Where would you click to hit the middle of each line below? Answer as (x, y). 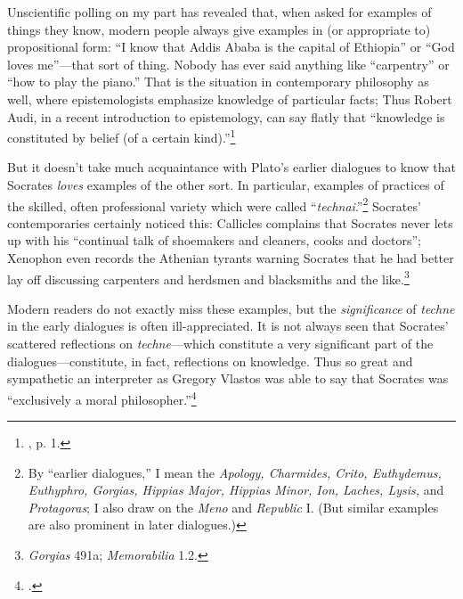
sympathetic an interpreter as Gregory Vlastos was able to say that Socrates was (228, 378)
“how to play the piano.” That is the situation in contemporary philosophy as (218, 82)
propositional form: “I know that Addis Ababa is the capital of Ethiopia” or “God (231, 47)
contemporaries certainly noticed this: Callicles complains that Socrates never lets (230, 222)
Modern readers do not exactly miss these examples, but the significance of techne (231, 308)
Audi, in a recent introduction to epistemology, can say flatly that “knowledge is (226, 116)
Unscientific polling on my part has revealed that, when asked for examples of (219, 12)
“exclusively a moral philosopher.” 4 (102, 398)
